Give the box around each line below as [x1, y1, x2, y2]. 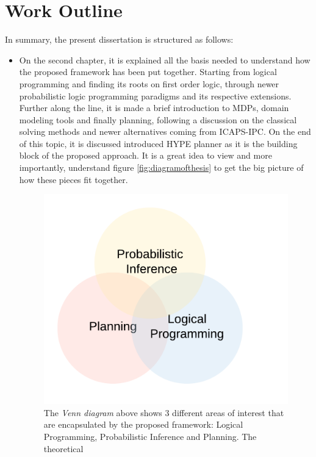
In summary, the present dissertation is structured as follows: [5, 33, 234, 46]
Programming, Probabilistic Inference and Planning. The [43, 430, 257, 442]
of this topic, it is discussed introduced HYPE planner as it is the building [19, 137, 298, 149]
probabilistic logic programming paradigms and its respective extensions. [19, 89, 292, 102]
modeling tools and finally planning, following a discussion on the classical [19, 113, 297, 126]
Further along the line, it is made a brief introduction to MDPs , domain [19, 101, 289, 114]
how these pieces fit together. [19, 173, 128, 185]
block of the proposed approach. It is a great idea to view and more [19, 149, 272, 162]
